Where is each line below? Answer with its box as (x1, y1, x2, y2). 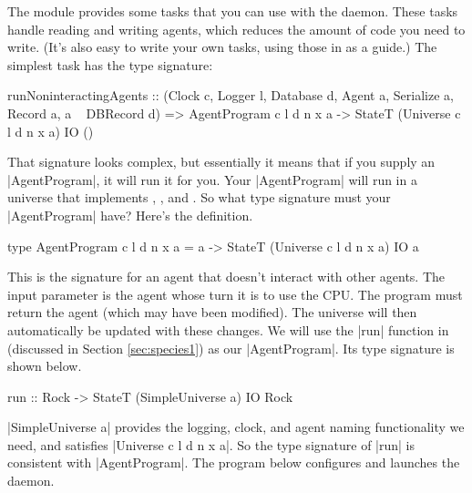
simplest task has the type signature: (7, 55, 213, 74)
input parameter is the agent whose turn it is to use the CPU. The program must (7, 284, 463, 303)
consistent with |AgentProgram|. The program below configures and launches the (7, 453, 460, 472)
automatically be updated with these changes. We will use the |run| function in (7, 320, 449, 339)
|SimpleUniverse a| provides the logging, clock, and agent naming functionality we (7, 417, 465, 437)
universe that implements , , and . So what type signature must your (7, 188, 391, 207)
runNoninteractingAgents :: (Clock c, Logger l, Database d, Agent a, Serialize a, (7, 86, 454, 105)
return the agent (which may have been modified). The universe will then (7, 303, 417, 322)
